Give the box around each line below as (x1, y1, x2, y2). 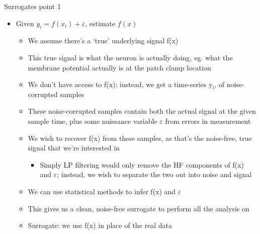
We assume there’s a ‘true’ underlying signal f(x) (28, 35, 179, 46)
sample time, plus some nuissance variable (28, 115, 157, 126)
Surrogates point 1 (4, 1, 61, 11)
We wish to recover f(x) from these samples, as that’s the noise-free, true (28, 132, 252, 143)
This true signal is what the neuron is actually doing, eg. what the (28, 52, 233, 62)
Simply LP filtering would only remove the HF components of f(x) (40, 159, 244, 170)
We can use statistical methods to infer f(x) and (28, 186, 176, 196)
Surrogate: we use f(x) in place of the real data (28, 220, 172, 230)
